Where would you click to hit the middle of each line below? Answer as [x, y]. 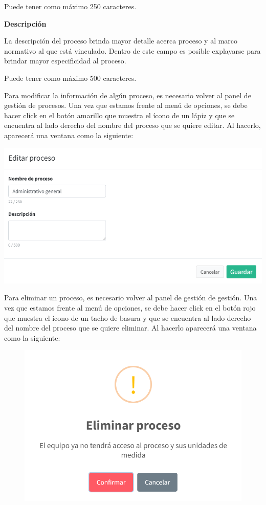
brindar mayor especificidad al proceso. [65, 61]
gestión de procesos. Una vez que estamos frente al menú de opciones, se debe [126, 105]
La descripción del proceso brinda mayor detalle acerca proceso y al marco [121, 41]
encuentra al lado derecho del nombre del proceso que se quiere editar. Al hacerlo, [132, 125]
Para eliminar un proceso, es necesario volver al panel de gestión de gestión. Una [131, 298]
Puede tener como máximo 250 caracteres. [70, 6]
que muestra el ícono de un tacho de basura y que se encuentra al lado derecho [128, 317]
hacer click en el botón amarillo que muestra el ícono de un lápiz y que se [119, 115]
